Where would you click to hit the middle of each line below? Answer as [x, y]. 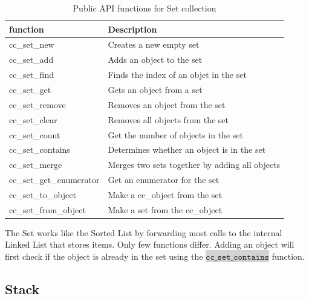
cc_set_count [35, 134]
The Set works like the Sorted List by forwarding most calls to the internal [144, 232]
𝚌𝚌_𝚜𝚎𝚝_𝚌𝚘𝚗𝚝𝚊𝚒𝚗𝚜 [237, 257]
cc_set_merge [36, 165]
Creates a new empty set [154, 44]
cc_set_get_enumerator [54, 180]
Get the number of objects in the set [175, 134]
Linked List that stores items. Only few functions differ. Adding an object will [150, 244]
